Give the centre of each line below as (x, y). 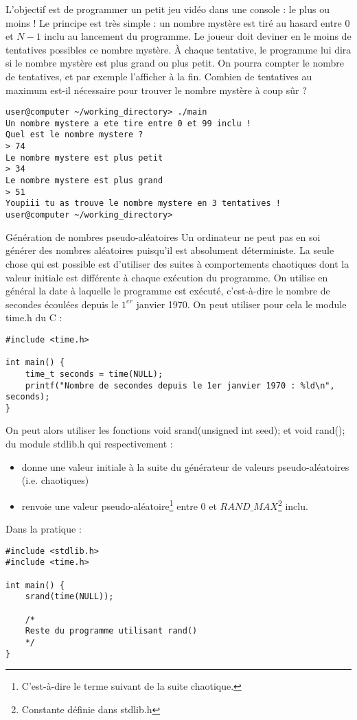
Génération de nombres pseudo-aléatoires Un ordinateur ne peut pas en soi (163, 236)
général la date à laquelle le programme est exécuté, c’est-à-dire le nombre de (168, 291)
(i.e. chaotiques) (55, 480)
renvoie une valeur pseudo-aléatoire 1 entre (110, 504)
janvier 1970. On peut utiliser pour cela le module (241, 304)
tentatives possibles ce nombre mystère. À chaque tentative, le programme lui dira (178, 49)
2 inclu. (293, 504)
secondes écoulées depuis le (62, 304)
